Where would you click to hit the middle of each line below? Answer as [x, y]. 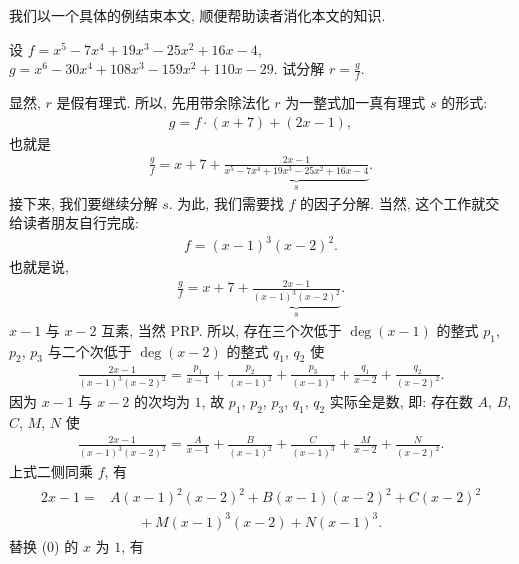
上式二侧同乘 [51, 471]
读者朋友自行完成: [80, 222]
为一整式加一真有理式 [355, 102]
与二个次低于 [89, 350]
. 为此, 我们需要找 [226, 202]
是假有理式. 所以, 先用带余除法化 [163, 102]
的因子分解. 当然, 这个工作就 [393, 202]
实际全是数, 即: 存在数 [401, 401]
